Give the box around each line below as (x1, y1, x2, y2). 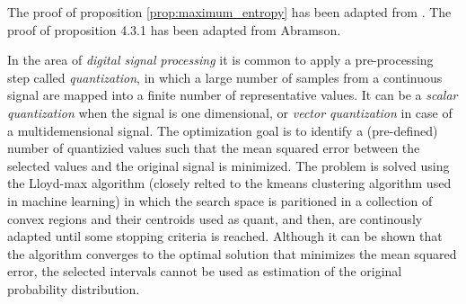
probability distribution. (7, 279, 140, 298)
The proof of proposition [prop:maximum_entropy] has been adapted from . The (7, 3, 452, 21)
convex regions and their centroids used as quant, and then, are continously (7, 209, 423, 228)
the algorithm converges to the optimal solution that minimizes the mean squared (7, 244, 457, 263)
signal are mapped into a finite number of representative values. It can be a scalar (7, 85, 458, 104)
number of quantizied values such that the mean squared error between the (7, 139, 420, 157)
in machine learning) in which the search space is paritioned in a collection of (7, 191, 433, 210)
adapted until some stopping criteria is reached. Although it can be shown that (7, 227, 443, 246)
